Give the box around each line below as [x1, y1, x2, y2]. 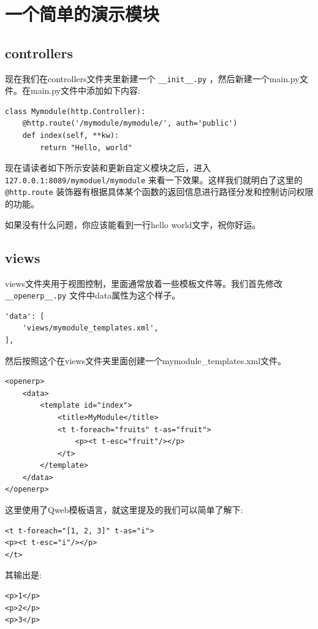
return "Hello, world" [40, 143, 132, 152]
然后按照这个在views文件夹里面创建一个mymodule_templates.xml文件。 [5, 354, 287, 367]
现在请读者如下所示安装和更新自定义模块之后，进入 [5, 161, 211, 174]
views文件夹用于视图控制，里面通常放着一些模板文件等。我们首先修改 [5, 276, 283, 289]
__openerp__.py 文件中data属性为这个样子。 [5, 289, 181, 302]
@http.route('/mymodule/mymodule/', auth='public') [22, 119, 238, 128]
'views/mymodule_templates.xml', [22, 324, 159, 333]
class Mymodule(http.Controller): [5, 107, 146, 116]
